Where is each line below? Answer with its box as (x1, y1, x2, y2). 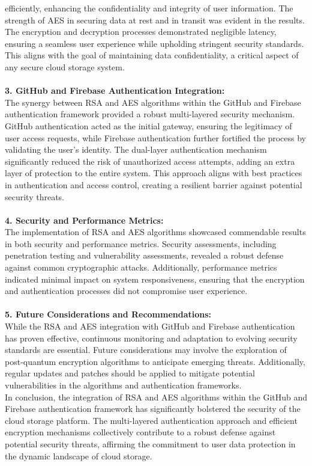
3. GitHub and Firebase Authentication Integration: (5, 84, 225, 97)
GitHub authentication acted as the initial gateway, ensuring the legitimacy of (5, 119, 292, 132)
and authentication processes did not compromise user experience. (5, 284, 248, 297)
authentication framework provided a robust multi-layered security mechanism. (5, 108, 295, 120)
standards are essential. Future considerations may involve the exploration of (5, 343, 287, 356)
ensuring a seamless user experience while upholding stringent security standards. (5, 37, 304, 49)
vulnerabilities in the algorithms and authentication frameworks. (5, 379, 242, 391)
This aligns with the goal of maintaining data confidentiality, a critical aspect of (5, 49, 299, 61)
